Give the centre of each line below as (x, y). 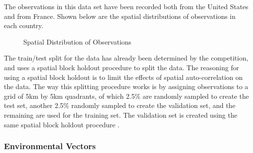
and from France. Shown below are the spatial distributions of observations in (120, 16)
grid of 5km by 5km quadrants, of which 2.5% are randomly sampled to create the (126, 96)
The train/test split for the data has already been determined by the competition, (126, 58)
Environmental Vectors (50, 146)
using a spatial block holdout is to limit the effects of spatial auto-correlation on (123, 77)
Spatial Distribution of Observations (77, 41)
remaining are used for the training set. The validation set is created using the (121, 115)
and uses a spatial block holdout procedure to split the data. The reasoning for (122, 67)
